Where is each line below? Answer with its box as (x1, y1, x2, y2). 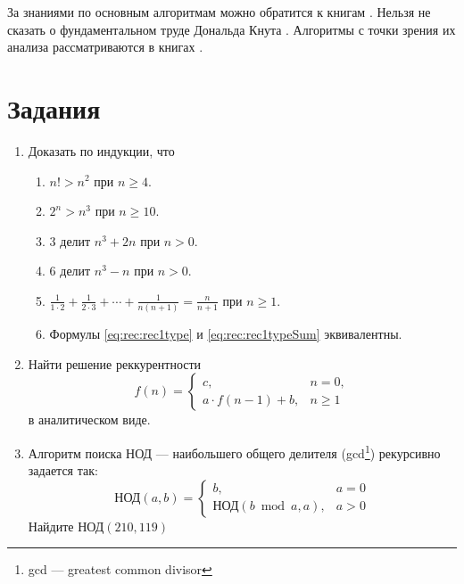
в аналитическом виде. (28, 410, 151, 429)
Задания (7, 89, 101, 126)
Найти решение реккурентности (28, 354, 202, 373)
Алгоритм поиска (28, 443, 122, 462)
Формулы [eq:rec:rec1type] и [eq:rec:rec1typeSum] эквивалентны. (49, 325, 402, 343)
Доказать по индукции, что (28, 141, 175, 160)
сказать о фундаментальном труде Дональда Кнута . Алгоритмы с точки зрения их (7, 20, 456, 38)
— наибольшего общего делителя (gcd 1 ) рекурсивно (155, 440, 441, 462)
